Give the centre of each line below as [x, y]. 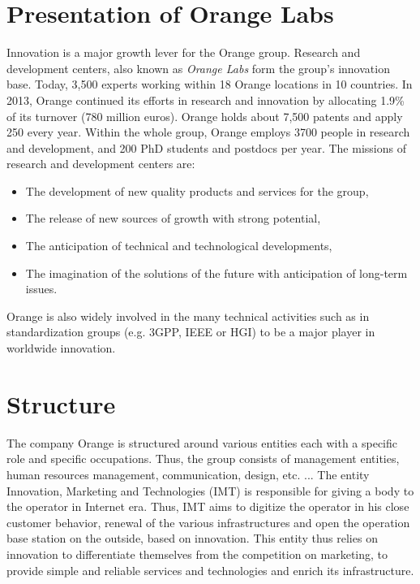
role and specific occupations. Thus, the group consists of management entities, [203, 459]
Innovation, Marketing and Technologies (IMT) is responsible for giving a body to [210, 490]
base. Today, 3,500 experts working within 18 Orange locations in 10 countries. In [210, 84]
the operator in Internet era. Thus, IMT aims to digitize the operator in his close [208, 506]
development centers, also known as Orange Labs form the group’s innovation [198, 68]
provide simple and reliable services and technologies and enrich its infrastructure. [210, 570]
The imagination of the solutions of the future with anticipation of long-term [216, 273]
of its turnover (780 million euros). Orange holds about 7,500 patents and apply [205, 116]
